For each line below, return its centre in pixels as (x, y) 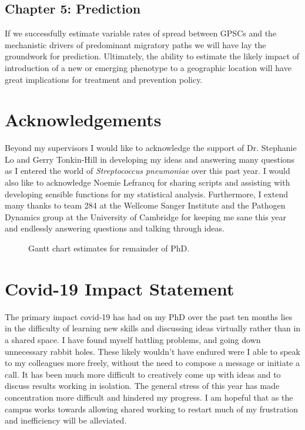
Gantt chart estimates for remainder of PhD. (109, 248)
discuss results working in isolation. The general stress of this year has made (142, 386)
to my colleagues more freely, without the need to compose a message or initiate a (152, 363)
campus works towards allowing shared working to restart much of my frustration (151, 409)
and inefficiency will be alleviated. (66, 420)
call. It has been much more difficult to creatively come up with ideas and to (143, 374)
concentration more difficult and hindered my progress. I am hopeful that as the (149, 397)
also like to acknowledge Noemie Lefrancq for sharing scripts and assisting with (148, 182)
